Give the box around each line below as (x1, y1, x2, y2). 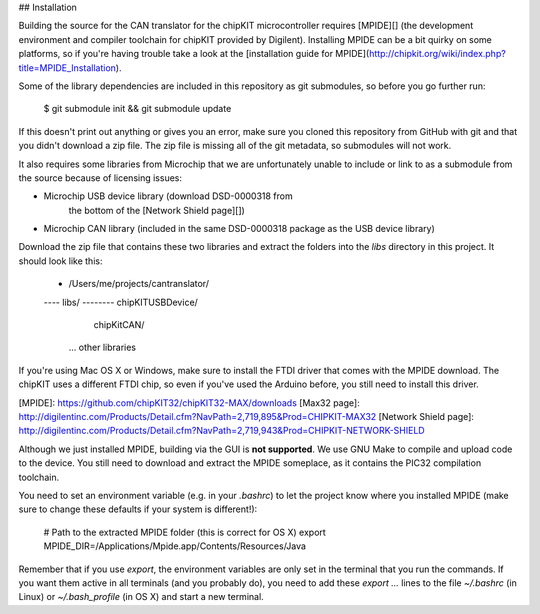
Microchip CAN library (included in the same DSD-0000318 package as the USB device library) (43, 223, 435, 235)
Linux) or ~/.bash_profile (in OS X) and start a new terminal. (18, 591, 264, 603)
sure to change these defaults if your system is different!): (18, 503, 258, 515)
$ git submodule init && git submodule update (43, 103, 232, 115)
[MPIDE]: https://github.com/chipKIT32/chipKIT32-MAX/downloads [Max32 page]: (18, 396, 360, 409)
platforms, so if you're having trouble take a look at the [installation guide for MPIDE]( (18, 48, 370, 60)
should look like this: (18, 255, 103, 267)
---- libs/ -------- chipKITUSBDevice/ (43, 296, 199, 308)
